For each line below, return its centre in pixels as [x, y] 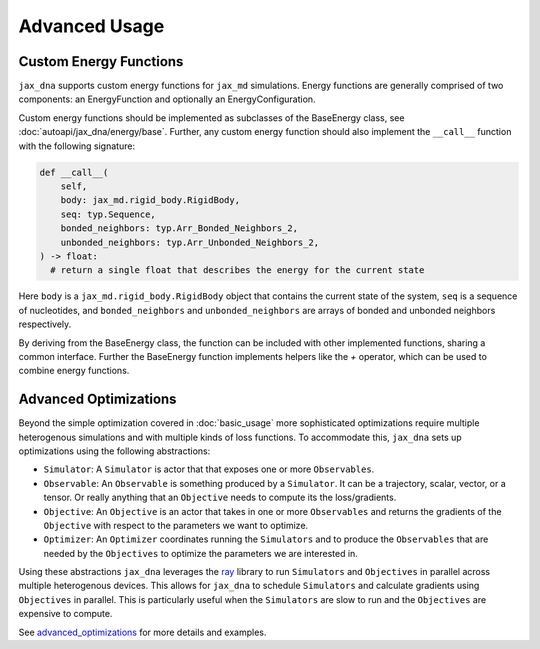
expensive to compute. [65, 614]
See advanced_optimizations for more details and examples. [142, 632]
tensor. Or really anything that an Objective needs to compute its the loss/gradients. [220, 497]
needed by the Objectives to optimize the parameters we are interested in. [201, 553]
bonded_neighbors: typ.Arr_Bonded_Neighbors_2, [179, 228]
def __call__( [74, 172]
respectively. [45, 324]
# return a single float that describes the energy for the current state [237, 270]
